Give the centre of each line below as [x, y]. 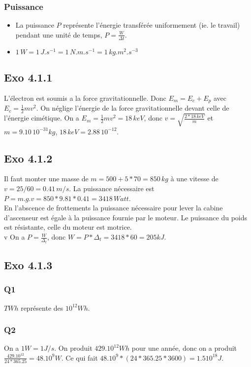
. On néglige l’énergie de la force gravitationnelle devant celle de [133, 108]
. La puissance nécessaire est [112, 188]
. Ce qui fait [79, 357]
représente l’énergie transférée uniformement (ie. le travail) [152, 25]
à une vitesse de [194, 179]
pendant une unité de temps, [59, 34]
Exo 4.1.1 [28, 77]
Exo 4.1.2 [28, 158]
